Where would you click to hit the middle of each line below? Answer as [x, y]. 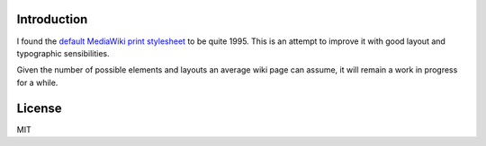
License [39, 108]
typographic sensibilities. [63, 53]
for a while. [37, 82]
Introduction [52, 19]
